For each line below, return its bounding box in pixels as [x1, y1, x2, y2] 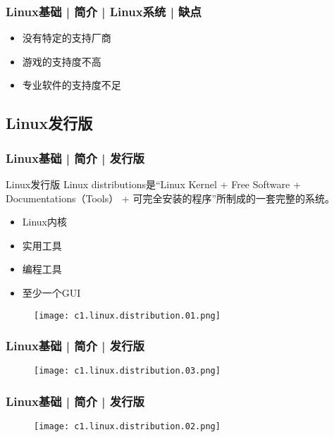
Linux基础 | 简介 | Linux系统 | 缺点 [6, 2, 202, 20]
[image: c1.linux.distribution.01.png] [34, 310, 221, 321]
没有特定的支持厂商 [22, 30, 111, 45]
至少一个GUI [22, 285, 81, 300]
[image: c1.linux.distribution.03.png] [34, 366, 221, 376]
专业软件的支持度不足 [22, 78, 121, 92]
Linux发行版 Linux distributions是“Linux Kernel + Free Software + [6, 177, 301, 191]
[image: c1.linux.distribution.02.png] [34, 421, 221, 432]
